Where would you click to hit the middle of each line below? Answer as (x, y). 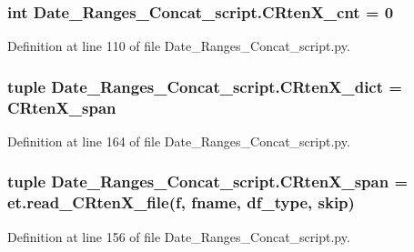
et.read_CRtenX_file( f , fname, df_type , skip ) (181, 202)
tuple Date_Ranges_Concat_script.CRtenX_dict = (205, 86)
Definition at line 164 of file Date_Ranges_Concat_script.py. (179, 141)
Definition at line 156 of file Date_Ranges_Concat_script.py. (179, 236)
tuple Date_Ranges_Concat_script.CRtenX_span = (208, 181)
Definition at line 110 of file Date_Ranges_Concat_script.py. (179, 46)
